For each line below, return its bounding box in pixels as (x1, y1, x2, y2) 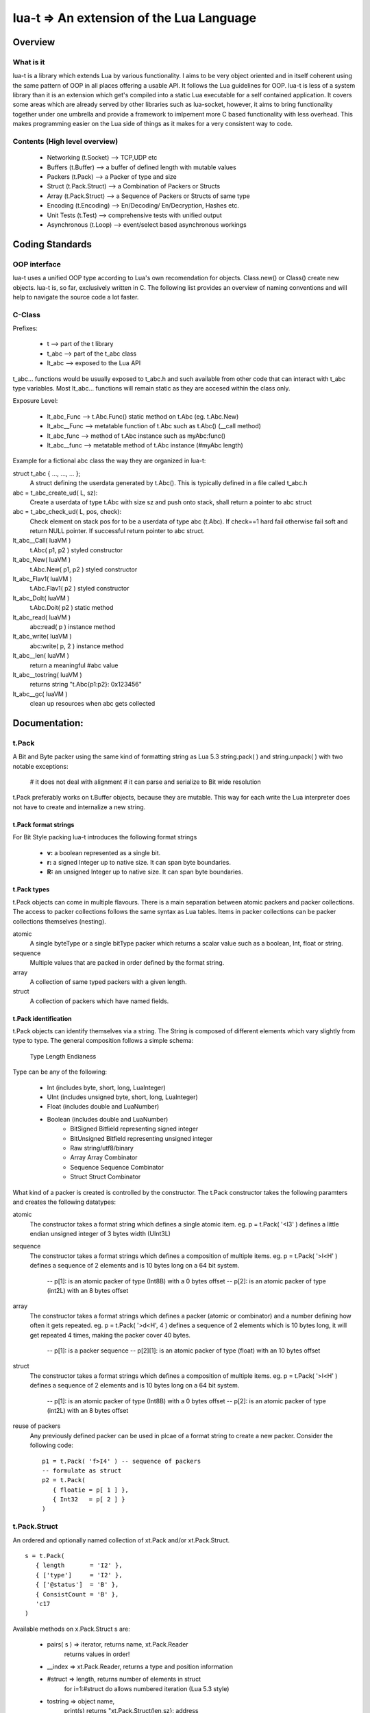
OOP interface (12, 259, 61, 269)
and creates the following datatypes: (12, 1198, 116, 1206)
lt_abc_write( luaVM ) (12, 632, 72, 641)
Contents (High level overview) (12, 137, 119, 147)
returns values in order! (64, 1650, 130, 1658)
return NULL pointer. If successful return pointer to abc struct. (29, 527, 205, 535)
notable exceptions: (12, 762, 69, 770)
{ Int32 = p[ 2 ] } (52, 1496, 125, 1503)
